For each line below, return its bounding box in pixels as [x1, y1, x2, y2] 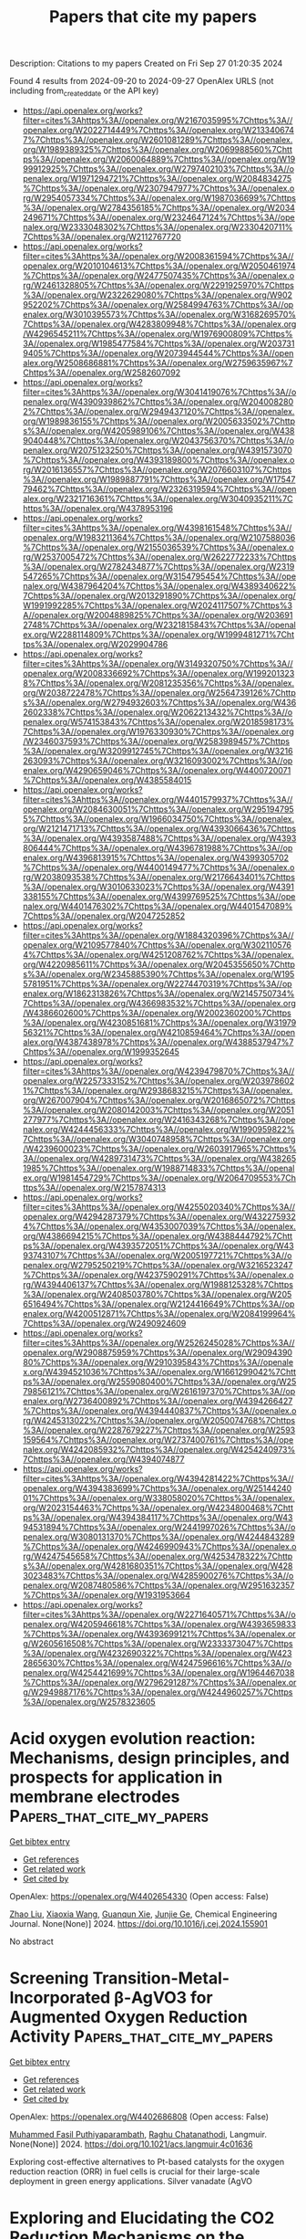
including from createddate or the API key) [9, 85, 159, 98]
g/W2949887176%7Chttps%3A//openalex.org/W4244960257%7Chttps [22, 1687, 293, 1698]
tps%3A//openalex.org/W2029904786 [22, 638, 168, 649]
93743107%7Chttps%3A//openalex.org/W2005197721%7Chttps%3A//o [22, 1249, 292, 1261]
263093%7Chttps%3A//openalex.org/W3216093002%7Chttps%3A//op [22, 755, 293, 766]
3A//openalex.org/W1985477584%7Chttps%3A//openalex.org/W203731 [22, 338, 295, 349]
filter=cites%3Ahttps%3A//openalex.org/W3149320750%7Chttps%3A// [22, 657, 293, 668]
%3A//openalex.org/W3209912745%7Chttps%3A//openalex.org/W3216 [22, 745, 293, 756]
